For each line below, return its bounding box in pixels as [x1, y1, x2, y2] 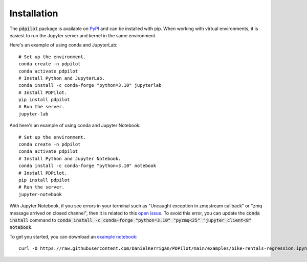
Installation [9, 8, 58, 19]
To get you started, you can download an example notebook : [9, 233, 138, 240]
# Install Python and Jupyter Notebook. [18, 156, 121, 161]
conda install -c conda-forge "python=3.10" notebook [18, 163, 156, 169]
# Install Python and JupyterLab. [18, 75, 105, 81]
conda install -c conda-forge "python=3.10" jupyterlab [18, 82, 162, 88]
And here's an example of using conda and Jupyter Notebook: [9, 123, 141, 129]
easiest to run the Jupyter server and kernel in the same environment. [9, 32, 157, 38]
